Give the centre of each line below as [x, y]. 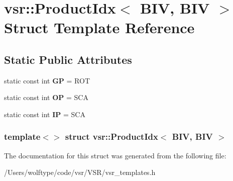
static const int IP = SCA [45, 114]
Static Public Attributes [68, 59]
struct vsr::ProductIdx [111, 137]
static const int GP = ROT [47, 80]
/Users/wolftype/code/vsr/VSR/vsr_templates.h [80, 172]
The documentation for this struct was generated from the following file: [115, 155]
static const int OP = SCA [46, 97]
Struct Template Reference [99, 27]
